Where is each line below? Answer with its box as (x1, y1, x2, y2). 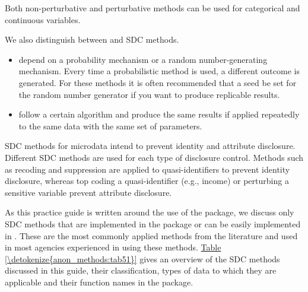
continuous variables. (5, 13, 81, 26)
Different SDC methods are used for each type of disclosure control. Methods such (5, 151, 304, 163)
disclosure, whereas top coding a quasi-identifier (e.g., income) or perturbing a (5, 174, 289, 187)
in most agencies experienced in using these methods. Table (5, 241, 221, 253)
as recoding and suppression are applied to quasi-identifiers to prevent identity (5, 163, 290, 175)
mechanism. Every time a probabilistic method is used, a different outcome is (18, 65, 300, 77)
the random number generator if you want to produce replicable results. (18, 88, 280, 100)
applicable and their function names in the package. (5, 275, 193, 288)
